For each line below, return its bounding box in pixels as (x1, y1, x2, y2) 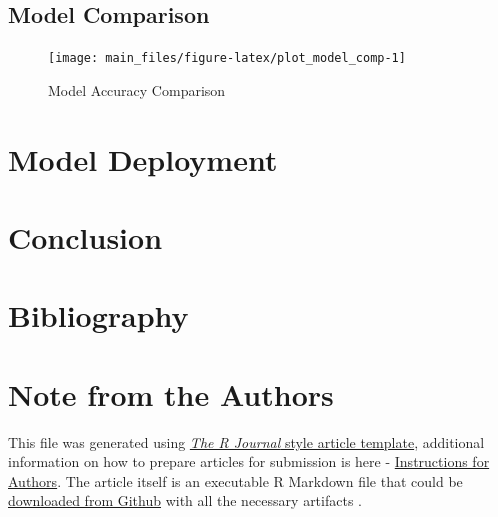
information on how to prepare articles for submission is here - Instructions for (8, 451, 490, 472)
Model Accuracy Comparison (48, 79, 226, 100)
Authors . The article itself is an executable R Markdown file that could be (8, 470, 463, 491)
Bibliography (8, 295, 189, 336)
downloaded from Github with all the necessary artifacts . (8, 490, 362, 511)
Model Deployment (8, 138, 278, 179)
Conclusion (8, 217, 163, 258)
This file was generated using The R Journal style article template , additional (8, 431, 485, 452)
